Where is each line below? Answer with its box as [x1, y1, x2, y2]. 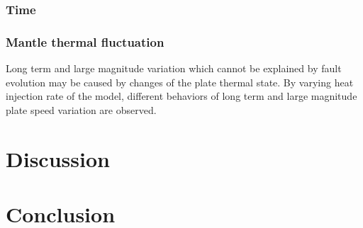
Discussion [6, 144, 110, 173]
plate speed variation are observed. [6, 102, 157, 117]
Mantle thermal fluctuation [6, 33, 164, 50]
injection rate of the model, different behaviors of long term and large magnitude [6, 89, 357, 103]
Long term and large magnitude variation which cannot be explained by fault [6, 61, 342, 76]
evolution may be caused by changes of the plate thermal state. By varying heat [6, 74, 354, 89]
